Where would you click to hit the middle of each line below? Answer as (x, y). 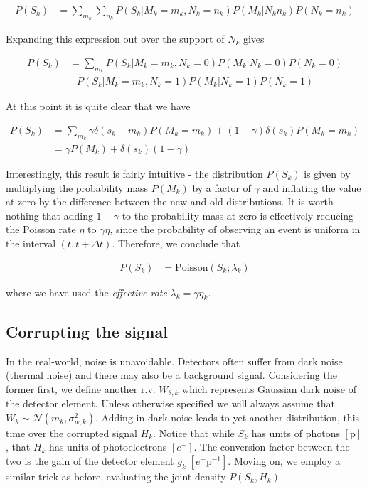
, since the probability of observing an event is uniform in (235, 229)
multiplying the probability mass (77, 187)
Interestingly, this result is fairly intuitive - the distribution (134, 173)
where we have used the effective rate (86, 292)
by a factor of (222, 187)
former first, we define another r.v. (81, 388)
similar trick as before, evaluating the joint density (116, 476)
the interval (31, 243)
